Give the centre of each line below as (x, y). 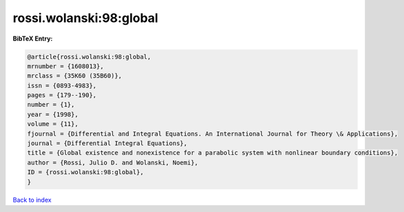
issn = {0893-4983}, (62, 85)
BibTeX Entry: (33, 39)
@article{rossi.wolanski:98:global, (89, 56)
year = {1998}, (53, 114)
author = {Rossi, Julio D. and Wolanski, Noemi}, (113, 162)
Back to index (32, 200)
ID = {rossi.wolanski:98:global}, (85, 172)
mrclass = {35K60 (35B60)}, (74, 76)
